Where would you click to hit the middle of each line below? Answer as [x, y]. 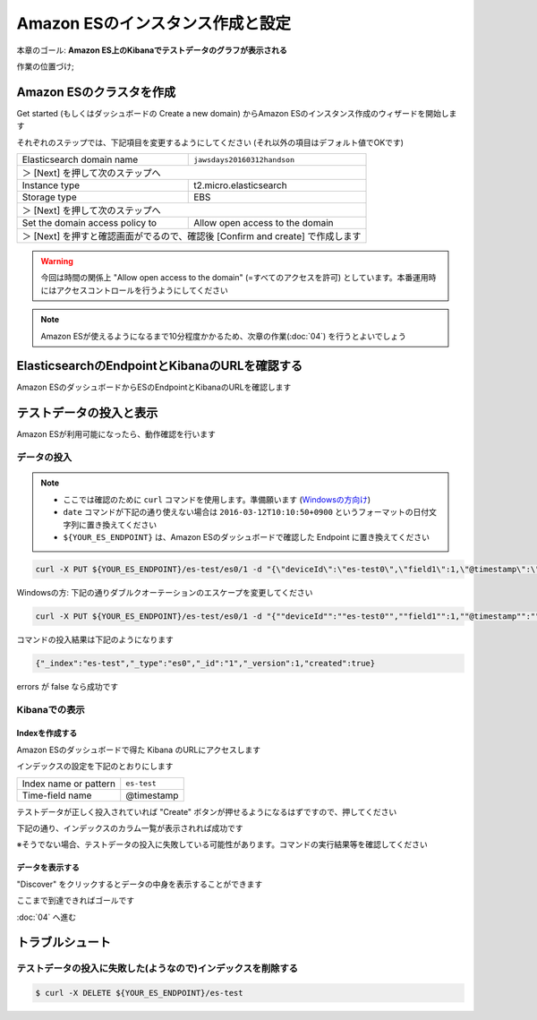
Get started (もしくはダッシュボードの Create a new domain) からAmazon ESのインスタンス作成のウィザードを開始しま [237, 113]
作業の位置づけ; [46, 66]
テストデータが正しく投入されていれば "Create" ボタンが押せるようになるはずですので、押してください [207, 811]
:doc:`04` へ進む [46, 917]
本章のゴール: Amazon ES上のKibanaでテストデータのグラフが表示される [152, 50]
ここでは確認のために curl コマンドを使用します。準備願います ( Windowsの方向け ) [217, 499]
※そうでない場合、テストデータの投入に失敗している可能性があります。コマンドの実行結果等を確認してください [222, 844]
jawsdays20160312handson [244, 160]
